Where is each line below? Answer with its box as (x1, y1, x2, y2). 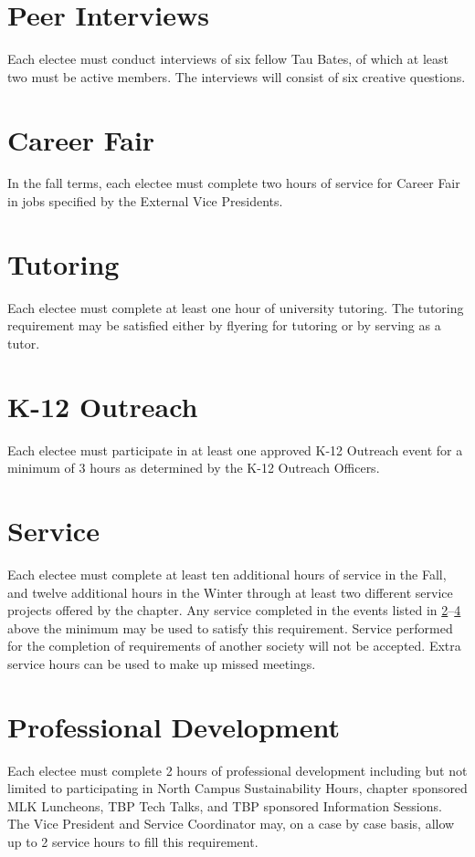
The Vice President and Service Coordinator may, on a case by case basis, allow (7, 814, 455, 833)
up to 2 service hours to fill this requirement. (7, 832, 259, 852)
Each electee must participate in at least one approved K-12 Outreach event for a (7, 440, 463, 459)
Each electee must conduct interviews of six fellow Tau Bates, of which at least (7, 49, 449, 68)
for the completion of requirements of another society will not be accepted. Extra (7, 636, 461, 655)
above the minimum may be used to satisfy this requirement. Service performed (7, 618, 453, 637)
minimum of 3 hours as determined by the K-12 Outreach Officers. (7, 458, 380, 477)
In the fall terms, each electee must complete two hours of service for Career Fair (7, 173, 460, 193)
